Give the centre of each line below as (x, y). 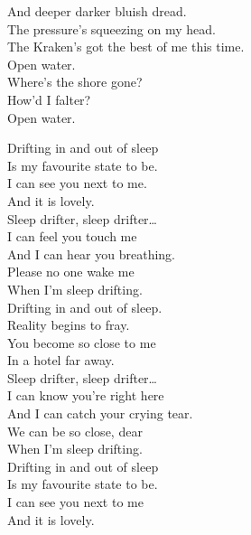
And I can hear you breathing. (91, 253)
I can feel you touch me (72, 236)
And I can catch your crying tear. (100, 413)
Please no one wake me (71, 272)
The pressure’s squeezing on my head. (112, 28)
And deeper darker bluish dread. (97, 11)
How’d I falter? (49, 99)
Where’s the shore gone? (75, 82)
